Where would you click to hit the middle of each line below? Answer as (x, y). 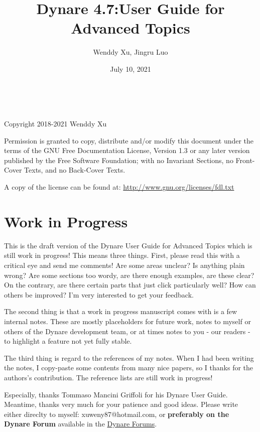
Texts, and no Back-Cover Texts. (75, 170)
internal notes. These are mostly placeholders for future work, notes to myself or (127, 321)
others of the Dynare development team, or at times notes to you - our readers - (127, 331)
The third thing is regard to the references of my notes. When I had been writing (129, 357)
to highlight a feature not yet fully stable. (68, 341)
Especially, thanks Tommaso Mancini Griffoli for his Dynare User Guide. (116, 394)
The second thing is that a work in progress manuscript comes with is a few (121, 311)
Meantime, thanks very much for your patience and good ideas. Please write (121, 404)
